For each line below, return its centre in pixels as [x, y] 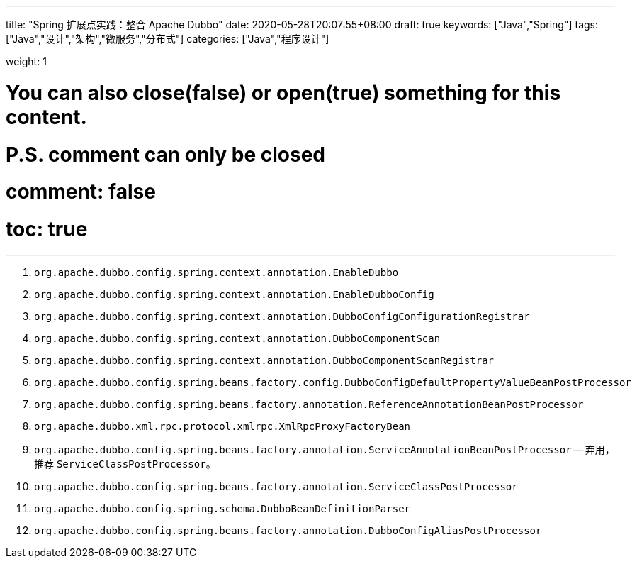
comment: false [81, 192]
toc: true [47, 229]
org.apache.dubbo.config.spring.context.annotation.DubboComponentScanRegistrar [264, 360]
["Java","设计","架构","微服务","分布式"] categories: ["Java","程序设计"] [168, 39]
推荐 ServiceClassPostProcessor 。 [125, 463]
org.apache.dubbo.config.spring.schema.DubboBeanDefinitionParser [222, 508]
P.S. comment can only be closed [165, 154]
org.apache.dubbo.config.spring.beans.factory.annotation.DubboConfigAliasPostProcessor [288, 530]
